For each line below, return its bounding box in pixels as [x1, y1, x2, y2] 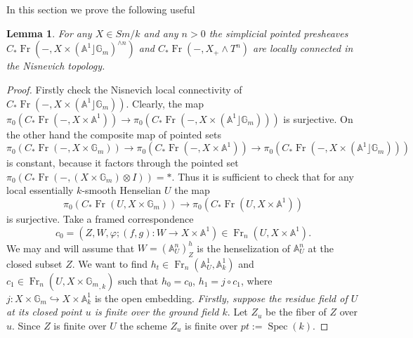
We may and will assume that [6, 240, 135, 255]
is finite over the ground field [94, 304, 219, 319]
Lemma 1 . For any [6, 25, 92, 40]
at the [308, 240, 334, 255]
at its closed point [6, 304, 82, 319]
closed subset [6, 256, 63, 271]
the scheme [119, 318, 167, 333]
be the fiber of [265, 304, 327, 319]
